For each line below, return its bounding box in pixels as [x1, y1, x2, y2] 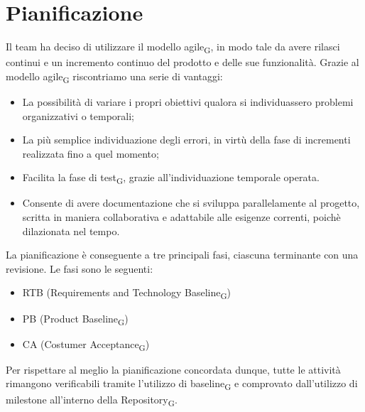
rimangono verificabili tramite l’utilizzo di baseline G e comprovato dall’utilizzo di [6, 376, 358, 393]
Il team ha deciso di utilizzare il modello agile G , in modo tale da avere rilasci [6, 39, 340, 55]
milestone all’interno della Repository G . [6, 391, 178, 408]
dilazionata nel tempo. [22, 223, 120, 238]
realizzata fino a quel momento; [22, 146, 159, 161]
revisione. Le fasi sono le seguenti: [6, 261, 153, 276]
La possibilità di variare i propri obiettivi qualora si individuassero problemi [22, 94, 354, 109]
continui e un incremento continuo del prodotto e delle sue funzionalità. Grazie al [6, 55, 359, 70]
